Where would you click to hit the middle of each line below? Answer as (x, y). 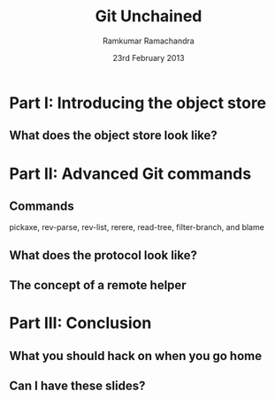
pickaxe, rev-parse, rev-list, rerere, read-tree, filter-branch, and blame (137, 227)
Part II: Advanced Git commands (130, 173)
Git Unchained (149, 16)
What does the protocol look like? (103, 255)
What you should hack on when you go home (136, 356)
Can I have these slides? (77, 386)
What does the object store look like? (114, 136)
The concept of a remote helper (98, 285)
